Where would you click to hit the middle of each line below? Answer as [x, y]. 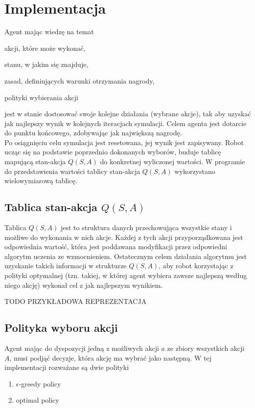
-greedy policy [40, 383]
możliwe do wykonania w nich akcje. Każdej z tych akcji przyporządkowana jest [124, 237]
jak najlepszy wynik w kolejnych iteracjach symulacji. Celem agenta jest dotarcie [126, 123]
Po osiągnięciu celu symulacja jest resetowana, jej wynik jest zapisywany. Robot [124, 142]
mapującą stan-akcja [35, 161]
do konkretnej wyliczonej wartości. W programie [173, 161]
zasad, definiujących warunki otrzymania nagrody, [80, 80]
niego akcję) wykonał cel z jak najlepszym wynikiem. [84, 285]
